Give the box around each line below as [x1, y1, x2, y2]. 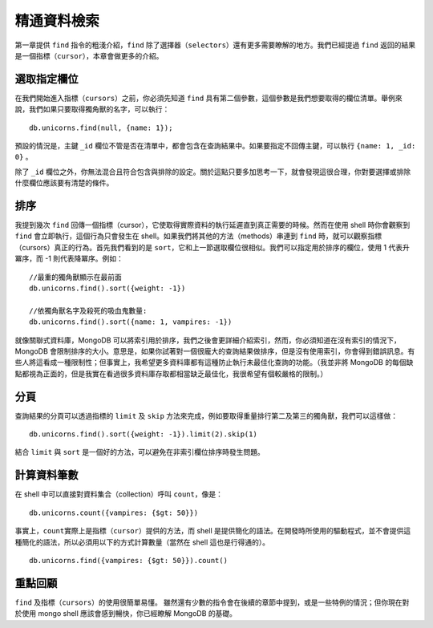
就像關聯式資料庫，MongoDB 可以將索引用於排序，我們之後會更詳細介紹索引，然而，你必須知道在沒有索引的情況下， [14, 335, 401, 345]
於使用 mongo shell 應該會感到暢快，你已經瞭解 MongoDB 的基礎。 [14, 609, 237, 618]
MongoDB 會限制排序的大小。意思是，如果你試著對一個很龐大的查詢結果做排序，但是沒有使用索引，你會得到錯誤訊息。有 [14, 346, 415, 356]
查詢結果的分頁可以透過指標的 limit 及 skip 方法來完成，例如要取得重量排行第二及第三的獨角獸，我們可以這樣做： [14, 411, 399, 420]
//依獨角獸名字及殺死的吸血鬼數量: [29, 306, 148, 315]
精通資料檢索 [14, 12, 100, 30]
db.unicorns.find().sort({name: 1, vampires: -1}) [29, 318, 233, 326]
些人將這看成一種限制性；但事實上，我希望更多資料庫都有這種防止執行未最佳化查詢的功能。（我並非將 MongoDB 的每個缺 [14, 358, 414, 367]
